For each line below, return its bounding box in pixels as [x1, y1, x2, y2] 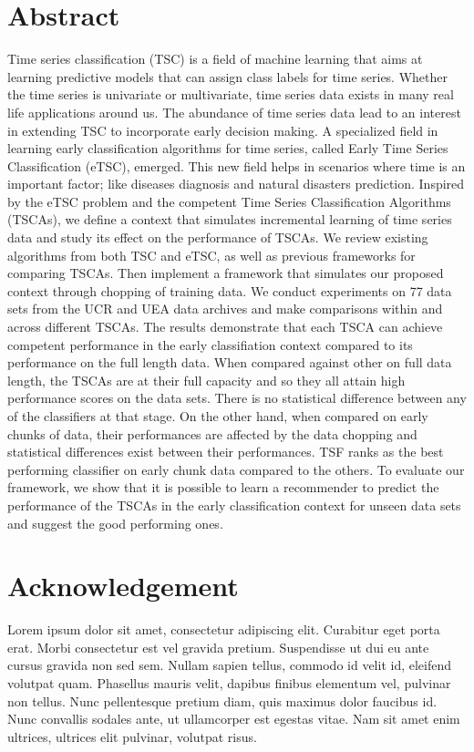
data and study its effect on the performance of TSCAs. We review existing [7, 228, 428, 247]
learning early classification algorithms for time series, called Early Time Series [7, 139, 448, 158]
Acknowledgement [7, 567, 239, 604]
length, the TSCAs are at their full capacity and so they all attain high [7, 370, 406, 389]
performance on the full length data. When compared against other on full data [7, 353, 452, 372]
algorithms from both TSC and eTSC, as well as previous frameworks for [7, 245, 416, 264]
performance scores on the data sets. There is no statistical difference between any [7, 388, 467, 407]
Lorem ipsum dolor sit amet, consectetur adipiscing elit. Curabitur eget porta [7, 620, 440, 639]
